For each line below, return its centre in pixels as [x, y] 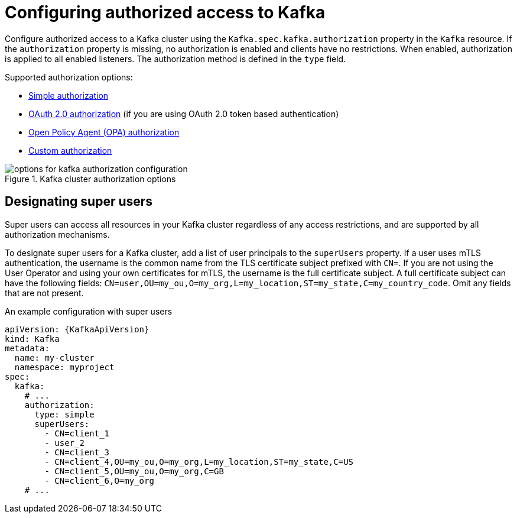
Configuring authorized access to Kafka [165, 12]
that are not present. [44, 293]
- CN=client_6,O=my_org [99, 480]
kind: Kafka [32, 339]
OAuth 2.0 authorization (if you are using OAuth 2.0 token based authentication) [184, 114]
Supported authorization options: [69, 77]
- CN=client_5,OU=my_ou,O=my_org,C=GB [134, 471]
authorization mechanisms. [57, 234]
